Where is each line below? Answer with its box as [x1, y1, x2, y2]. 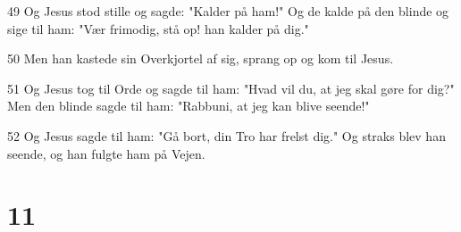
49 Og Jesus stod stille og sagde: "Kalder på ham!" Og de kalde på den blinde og [7, 2, 449, 20]
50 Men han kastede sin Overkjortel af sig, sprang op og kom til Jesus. [7, 49, 394, 68]
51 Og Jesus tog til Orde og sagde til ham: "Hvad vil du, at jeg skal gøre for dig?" [7, 79, 455, 97]
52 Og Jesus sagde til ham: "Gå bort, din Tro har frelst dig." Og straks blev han [7, 126, 446, 145]
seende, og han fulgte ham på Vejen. [7, 144, 205, 162]
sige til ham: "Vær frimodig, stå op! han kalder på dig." [7, 19, 309, 37]
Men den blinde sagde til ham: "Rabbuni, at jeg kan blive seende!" [7, 96, 370, 115]
